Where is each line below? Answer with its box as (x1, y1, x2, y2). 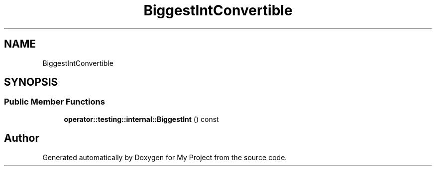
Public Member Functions (4, 97, 105, 107)
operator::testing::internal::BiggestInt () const (64, 114, 219, 123)
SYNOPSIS (4, 76, 58, 89)
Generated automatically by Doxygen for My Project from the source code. (42, 153, 287, 162)
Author (4, 132, 39, 145)
